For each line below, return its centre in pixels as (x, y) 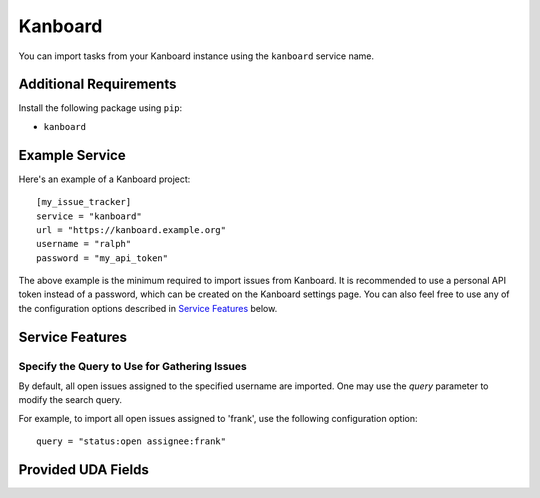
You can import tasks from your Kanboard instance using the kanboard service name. (196, 56)
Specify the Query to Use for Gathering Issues (132, 366)
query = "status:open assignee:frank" (131, 441)
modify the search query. (70, 400)
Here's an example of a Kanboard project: (104, 179)
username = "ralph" (84, 244)
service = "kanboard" (89, 216)
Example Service (72, 155)
